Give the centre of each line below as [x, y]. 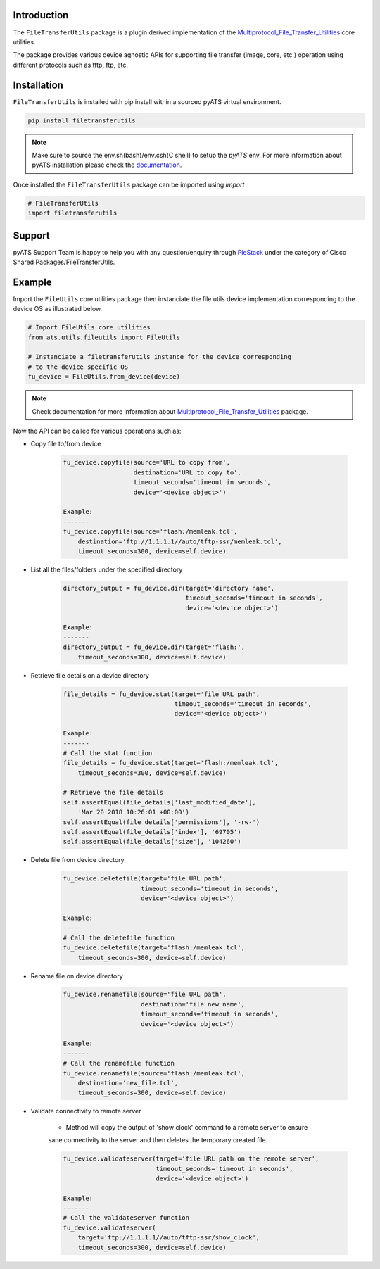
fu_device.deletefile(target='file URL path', [145, 879]
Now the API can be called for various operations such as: [97, 431]
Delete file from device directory [77, 860]
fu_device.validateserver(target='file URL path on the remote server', [191, 1159]
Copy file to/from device [66, 444]
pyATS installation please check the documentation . [107, 165]
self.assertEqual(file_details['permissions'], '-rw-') [161, 822]
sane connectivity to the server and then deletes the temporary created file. [158, 1140]
